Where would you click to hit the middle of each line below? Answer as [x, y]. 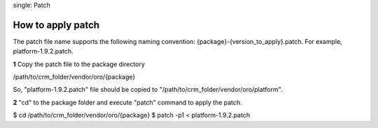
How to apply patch [56, 25]
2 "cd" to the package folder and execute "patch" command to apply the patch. [128, 102]
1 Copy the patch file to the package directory [79, 64]
